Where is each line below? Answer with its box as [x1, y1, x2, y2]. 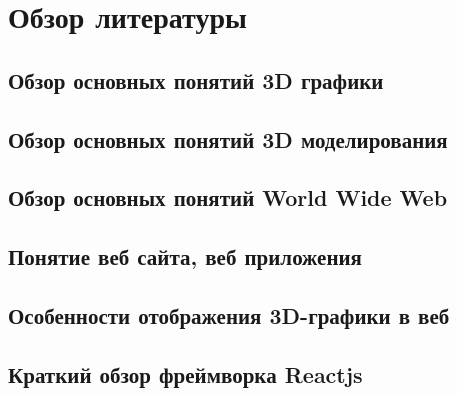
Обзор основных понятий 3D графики [8, 64, 384, 95]
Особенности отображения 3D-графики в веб [8, 299, 450, 330]
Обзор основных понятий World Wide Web [8, 182, 448, 213]
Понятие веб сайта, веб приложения [8, 241, 362, 272]
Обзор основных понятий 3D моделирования [8, 123, 448, 154]
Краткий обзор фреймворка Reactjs [8, 358, 363, 389]
